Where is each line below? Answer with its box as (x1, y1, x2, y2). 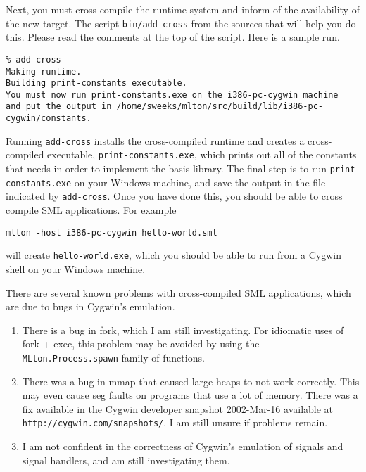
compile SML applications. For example (6, 203, 177, 217)
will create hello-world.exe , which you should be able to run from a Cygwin (6, 248, 342, 262)
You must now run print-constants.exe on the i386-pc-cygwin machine (6, 89, 339, 100)
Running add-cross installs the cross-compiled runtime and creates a (6, 133, 305, 148)
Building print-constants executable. (6, 78, 187, 89)
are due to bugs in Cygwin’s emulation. (6, 299, 175, 314)
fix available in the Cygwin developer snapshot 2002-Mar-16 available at (22, 401, 334, 416)
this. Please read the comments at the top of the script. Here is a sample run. (6, 30, 340, 44)
